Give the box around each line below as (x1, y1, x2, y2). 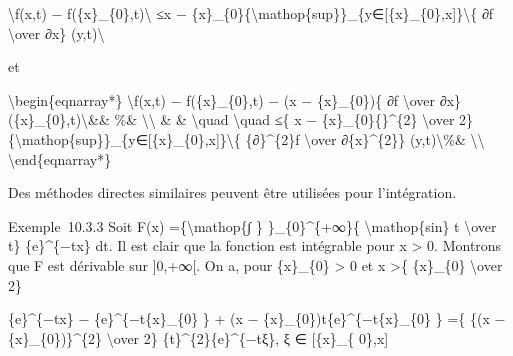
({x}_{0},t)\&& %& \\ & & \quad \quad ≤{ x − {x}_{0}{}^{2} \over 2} (8, 109, 474, 130)
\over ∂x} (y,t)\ (8, 22, 105, 43)
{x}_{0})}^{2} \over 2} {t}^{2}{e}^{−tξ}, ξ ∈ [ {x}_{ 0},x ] (8, 327, 389, 348)
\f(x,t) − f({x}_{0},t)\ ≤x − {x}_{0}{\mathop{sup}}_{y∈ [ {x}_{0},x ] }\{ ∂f (8, 3, 494, 23)
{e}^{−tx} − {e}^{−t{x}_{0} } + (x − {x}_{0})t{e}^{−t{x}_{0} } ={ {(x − (8, 308, 506, 329)
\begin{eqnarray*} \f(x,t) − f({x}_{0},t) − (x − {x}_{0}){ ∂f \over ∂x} (8, 89, 462, 110)
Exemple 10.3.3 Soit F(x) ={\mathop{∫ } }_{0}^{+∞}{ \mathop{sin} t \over (8, 215, 497, 236)
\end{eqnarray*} (8, 148, 112, 169)
